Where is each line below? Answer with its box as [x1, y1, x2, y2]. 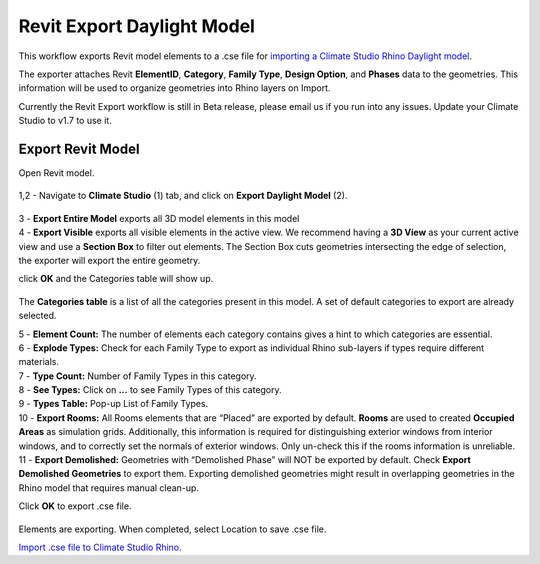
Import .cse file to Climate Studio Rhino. [18, 541, 182, 553]
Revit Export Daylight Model [18, 15, 255, 37]
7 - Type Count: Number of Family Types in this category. [18, 370, 257, 382]
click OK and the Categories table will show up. [18, 273, 214, 285]
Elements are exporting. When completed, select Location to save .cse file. [18, 523, 327, 535]
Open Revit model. [18, 167, 95, 179]
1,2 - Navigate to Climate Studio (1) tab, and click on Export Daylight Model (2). [18, 190, 348, 202]
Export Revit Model [18, 140, 140, 157]
